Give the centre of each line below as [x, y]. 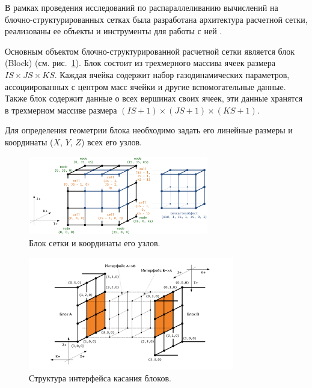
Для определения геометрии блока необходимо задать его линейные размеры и [149, 130]
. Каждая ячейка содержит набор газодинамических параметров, [172, 74]
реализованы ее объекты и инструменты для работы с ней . [114, 31]
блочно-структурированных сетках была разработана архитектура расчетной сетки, [156, 19]
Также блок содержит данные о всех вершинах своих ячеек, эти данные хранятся [154, 98]
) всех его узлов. [111, 141]
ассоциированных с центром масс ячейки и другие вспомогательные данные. [145, 86]
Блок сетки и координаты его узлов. [95, 242]
